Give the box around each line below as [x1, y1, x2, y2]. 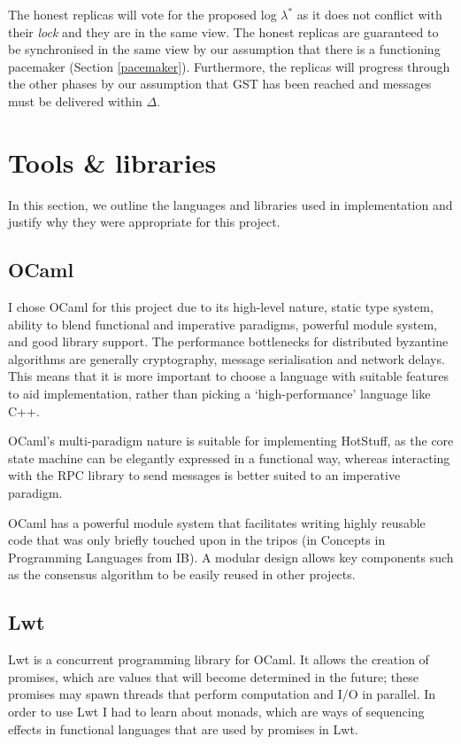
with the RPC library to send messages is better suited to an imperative [8, 466, 401, 484]
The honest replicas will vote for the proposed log [8, 5, 277, 23]
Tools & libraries [8, 143, 217, 180]
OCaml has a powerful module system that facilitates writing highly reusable [8, 513, 426, 531]
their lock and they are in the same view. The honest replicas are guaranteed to [8, 22, 439, 41]
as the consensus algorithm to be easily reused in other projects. [8, 565, 356, 584]
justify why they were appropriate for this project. [8, 213, 280, 231]
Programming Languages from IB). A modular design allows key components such [8, 547, 454, 566]
